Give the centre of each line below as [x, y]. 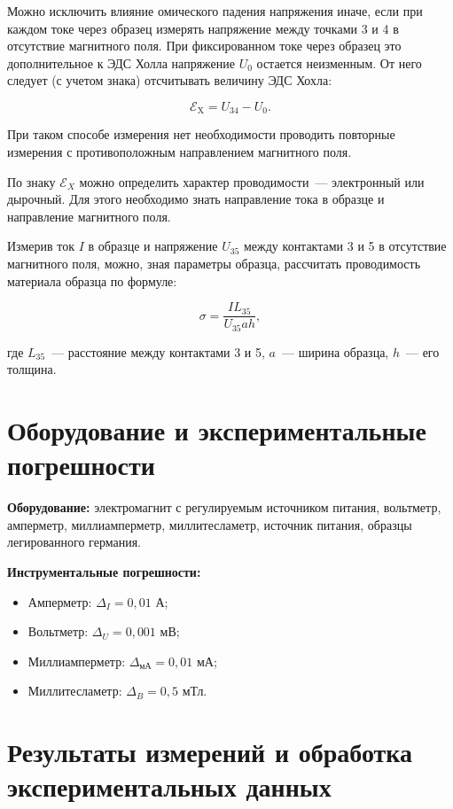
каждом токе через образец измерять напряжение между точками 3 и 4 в [203, 28]
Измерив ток [41, 246]
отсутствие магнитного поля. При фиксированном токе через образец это [204, 46]
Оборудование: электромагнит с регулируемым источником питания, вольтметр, [224, 507]
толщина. [32, 369]
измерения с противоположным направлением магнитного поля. [180, 152]
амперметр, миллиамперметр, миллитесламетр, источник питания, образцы [210, 524]
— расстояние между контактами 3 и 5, [158, 351]
